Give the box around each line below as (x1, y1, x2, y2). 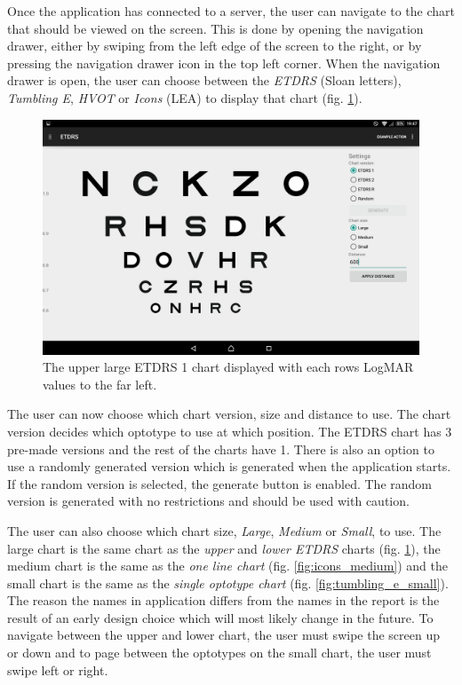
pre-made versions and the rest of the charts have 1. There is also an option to (7, 439, 434, 458)
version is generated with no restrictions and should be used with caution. (7, 492, 410, 510)
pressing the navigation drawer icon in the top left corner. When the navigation (7, 53, 441, 72)
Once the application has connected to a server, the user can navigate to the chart (7, 2, 455, 20)
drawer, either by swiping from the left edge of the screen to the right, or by (7, 36, 422, 55)
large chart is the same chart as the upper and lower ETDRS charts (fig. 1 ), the (7, 539, 441, 557)
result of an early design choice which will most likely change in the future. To (7, 608, 434, 626)
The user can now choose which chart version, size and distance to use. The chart (7, 405, 451, 423)
